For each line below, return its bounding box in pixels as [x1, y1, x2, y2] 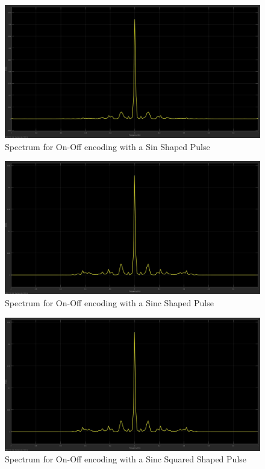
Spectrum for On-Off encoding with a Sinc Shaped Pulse [5, 297, 214, 309]
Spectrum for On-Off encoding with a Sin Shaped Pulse [5, 140, 210, 153]
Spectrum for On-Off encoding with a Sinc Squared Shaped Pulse [5, 453, 247, 465]
